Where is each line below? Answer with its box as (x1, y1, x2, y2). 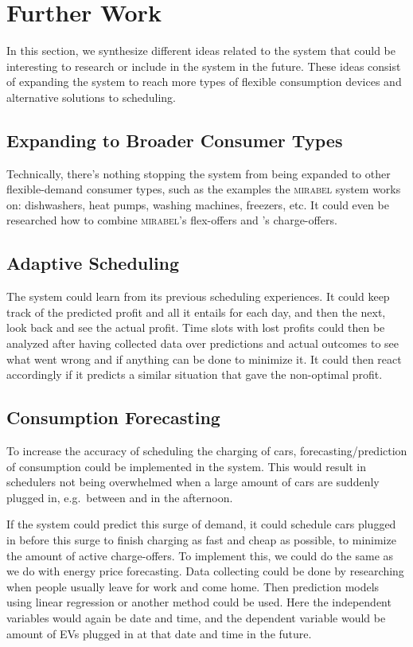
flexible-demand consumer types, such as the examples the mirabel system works (6, 181, 401, 197)
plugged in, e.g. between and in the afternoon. (6, 489, 233, 505)
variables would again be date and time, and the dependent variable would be (6, 609, 386, 626)
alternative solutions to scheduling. (6, 88, 177, 105)
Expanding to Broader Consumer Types (6, 127, 343, 152)
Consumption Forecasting (6, 405, 220, 430)
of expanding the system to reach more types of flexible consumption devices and (6, 73, 402, 90)
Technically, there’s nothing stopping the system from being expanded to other (6, 165, 391, 181)
